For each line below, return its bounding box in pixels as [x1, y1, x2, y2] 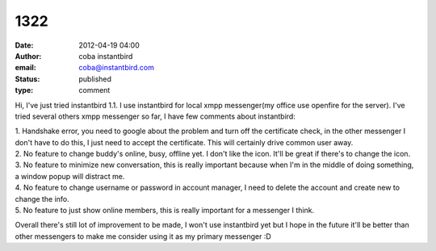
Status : [15, 73, 40, 84]
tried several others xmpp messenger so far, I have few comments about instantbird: [15, 111, 296, 121]
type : [15, 86, 34, 95]
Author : [15, 51, 42, 61]
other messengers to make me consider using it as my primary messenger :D [15, 231, 272, 241]
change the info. [15, 194, 69, 203]
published [78, 73, 112, 84]
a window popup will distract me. [15, 171, 125, 181]
